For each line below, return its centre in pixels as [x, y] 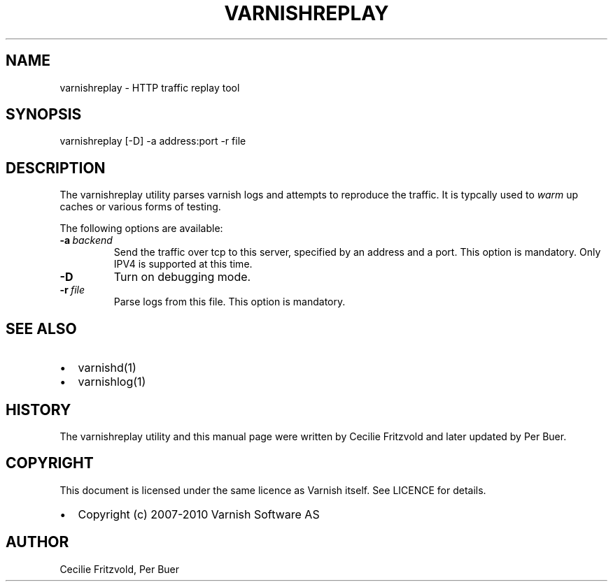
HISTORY [38, 410]
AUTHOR [37, 542]
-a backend [86, 240]
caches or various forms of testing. [140, 207]
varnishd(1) [107, 368]
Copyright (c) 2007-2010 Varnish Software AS [199, 514]
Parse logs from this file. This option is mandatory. [230, 302]
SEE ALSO [41, 328]
